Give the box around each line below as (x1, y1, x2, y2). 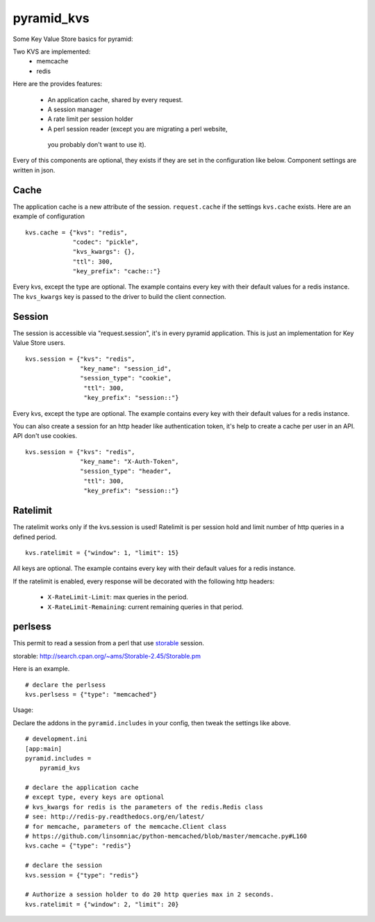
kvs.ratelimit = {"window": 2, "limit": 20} (25, 900, 180, 908)
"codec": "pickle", (72, 238, 139, 246)
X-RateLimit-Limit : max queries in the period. (47, 593, 189, 601)
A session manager (47, 105, 103, 113)
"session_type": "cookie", (80, 374, 172, 382)
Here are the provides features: (12, 80, 103, 88)
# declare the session (25, 862, 103, 869)
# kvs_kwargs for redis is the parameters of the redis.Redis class (25, 803, 263, 811)
